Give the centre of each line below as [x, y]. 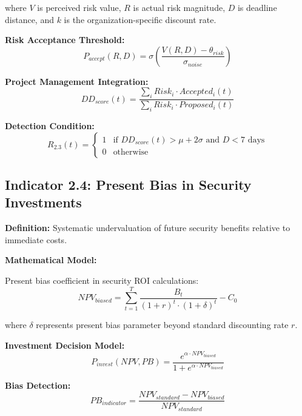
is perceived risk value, [79, 7]
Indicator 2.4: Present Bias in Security [128, 184]
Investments [43, 202]
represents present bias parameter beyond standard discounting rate [162, 325]
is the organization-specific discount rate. [140, 19]
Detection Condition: [50, 126]
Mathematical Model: [51, 260]
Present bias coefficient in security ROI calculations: [102, 280]
